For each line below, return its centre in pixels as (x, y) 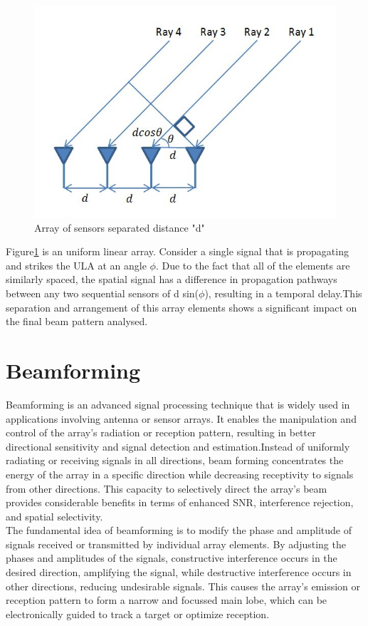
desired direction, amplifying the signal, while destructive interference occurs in (179, 572)
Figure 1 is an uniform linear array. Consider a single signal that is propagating (177, 251)
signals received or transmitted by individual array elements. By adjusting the (176, 544)
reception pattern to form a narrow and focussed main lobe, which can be (167, 600)
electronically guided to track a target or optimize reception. (138, 614)
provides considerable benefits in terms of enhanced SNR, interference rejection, (180, 502)
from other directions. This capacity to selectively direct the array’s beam (167, 488)
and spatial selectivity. (54, 516)
